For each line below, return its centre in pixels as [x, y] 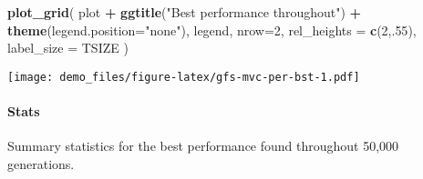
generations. [41, 163]
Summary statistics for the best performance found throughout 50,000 [203, 146]
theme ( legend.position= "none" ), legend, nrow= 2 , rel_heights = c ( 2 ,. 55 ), [212, 30]
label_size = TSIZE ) [68, 48]
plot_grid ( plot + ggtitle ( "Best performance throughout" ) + [185, 12]
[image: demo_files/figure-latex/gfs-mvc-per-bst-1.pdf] [184, 77]
